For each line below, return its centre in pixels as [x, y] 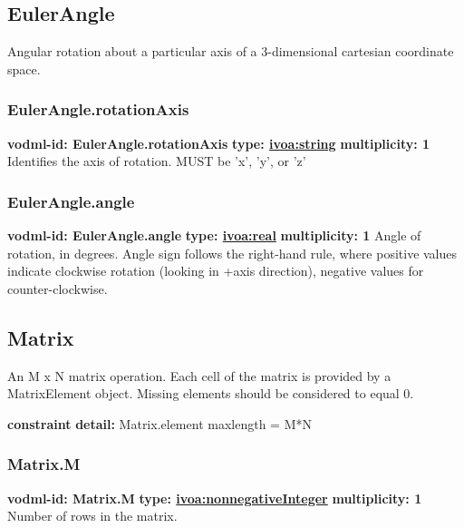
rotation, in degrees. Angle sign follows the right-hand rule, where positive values [232, 253]
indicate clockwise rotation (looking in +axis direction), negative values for [216, 271]
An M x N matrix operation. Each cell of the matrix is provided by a [199, 375]
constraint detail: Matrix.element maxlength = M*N [159, 423]
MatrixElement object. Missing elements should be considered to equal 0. [211, 393]
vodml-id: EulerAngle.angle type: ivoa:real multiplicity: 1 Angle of [214, 235]
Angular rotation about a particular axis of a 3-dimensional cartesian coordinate [231, 51]
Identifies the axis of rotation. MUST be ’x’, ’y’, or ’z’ [157, 161]
